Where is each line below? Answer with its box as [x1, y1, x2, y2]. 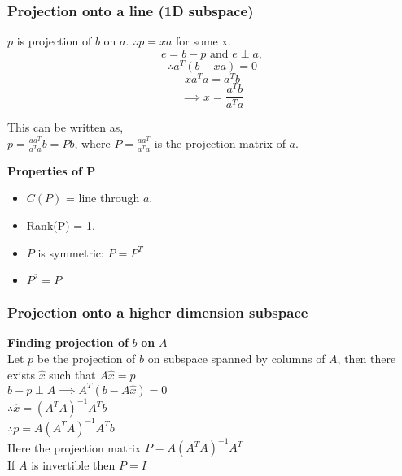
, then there [337, 350, 396, 367]
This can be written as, [7, 119, 124, 136]
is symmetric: [37, 244, 104, 261]
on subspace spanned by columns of [147, 350, 326, 367]
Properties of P [7, 162, 96, 179]
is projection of [16, 32, 92, 50]
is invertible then [31, 457, 116, 474]
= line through [65, 189, 140, 206]
